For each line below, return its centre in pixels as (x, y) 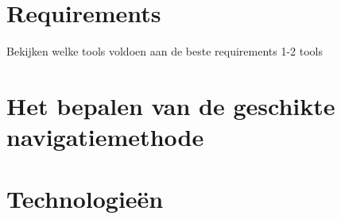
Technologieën (85, 199)
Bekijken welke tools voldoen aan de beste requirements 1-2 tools (165, 51)
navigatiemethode (105, 137)
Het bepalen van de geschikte (171, 105)
